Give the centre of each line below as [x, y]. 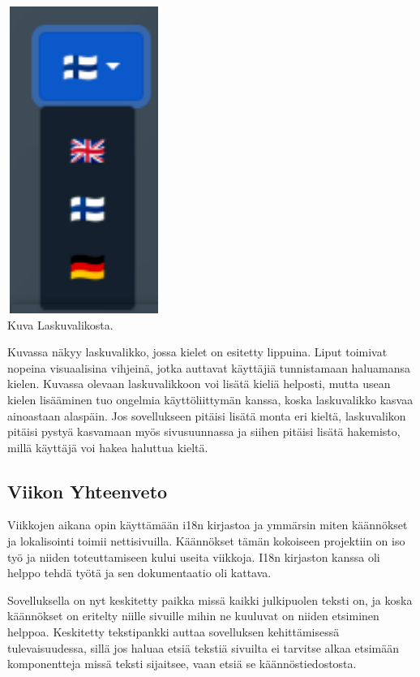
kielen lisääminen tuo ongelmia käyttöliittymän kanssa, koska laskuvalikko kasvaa [210, 399]
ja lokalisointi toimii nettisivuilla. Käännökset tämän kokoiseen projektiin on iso [206, 541]
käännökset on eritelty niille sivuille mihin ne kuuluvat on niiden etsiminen [193, 616]
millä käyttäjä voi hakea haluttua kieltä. [108, 447]
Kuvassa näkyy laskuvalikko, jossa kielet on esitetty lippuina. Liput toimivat [197, 352]
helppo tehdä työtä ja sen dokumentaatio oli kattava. [139, 573]
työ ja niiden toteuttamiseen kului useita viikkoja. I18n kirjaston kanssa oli [194, 556]
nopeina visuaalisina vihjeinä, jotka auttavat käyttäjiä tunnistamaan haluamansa [209, 367]
